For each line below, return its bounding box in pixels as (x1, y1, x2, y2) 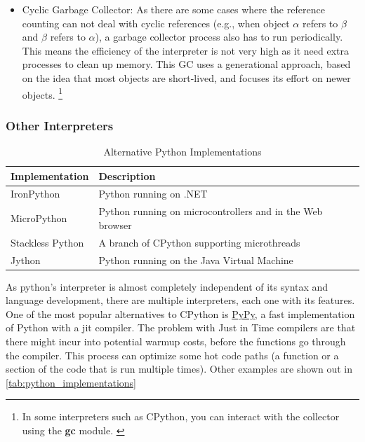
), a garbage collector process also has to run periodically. (95, 29, 343, 44)
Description (98, 168, 156, 183)
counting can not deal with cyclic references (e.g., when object (22, 15, 290, 30)
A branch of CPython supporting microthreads (98, 235, 300, 249)
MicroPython (11, 211, 67, 226)
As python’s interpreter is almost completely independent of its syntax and (6, 279, 328, 293)
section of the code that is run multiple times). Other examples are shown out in (6, 361, 352, 376)
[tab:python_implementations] (6, 375, 137, 389)
